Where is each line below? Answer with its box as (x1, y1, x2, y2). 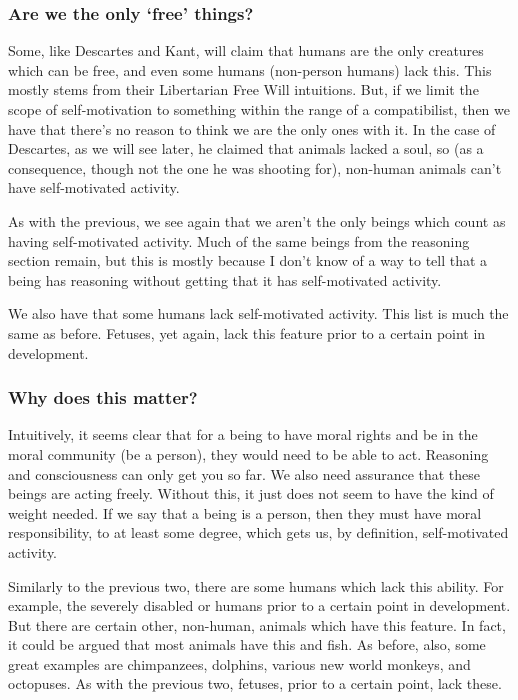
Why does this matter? (8, 385, 198, 410)
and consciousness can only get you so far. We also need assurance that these (8, 463, 481, 484)
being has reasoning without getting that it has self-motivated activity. (8, 269, 442, 290)
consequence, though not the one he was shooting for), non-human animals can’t (8, 157, 502, 178)
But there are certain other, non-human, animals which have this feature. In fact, (8, 614, 506, 635)
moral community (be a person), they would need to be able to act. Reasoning (8, 443, 489, 464)
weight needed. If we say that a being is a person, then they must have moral (8, 502, 482, 523)
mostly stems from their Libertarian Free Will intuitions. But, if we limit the (8, 79, 479, 100)
